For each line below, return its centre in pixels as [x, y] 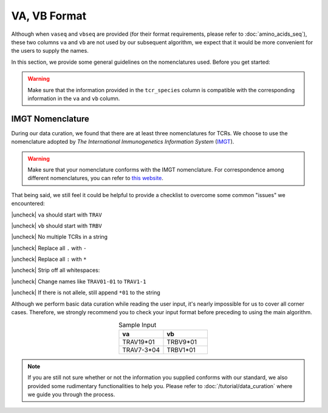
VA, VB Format [49, 16]
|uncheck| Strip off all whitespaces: [56, 270]
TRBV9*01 [182, 341]
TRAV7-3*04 [141, 350]
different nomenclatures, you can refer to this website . [96, 178]
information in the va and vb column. [74, 98]
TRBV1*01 [181, 350]
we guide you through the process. [71, 394]
